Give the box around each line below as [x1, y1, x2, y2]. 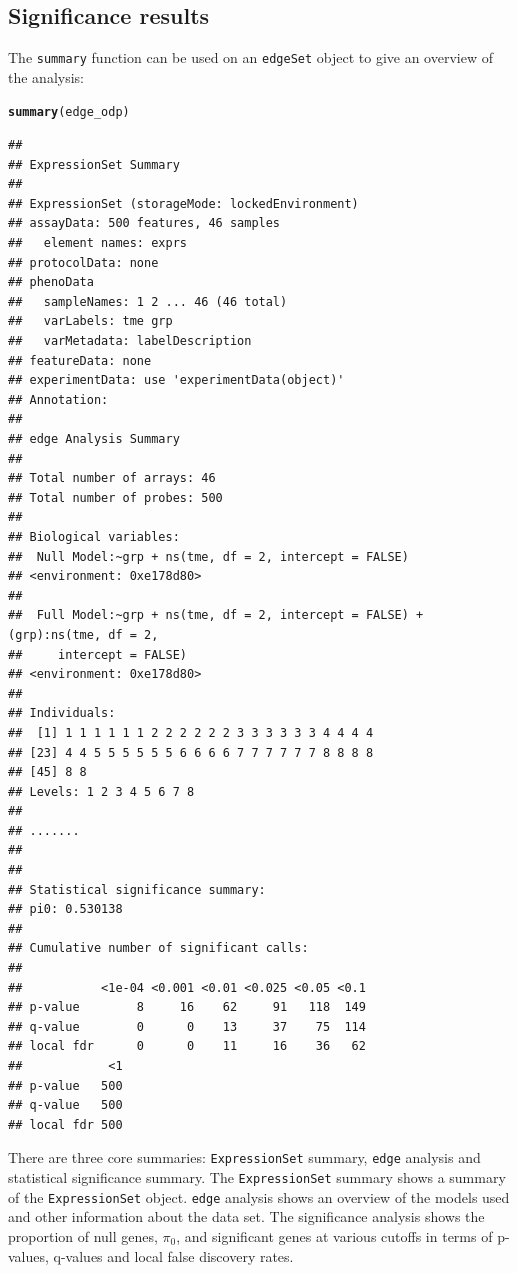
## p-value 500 [8, 1078, 123, 1093]
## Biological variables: [8, 529, 180, 544]
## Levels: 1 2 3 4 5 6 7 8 [8, 784, 195, 799]
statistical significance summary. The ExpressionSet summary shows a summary [8, 1167, 506, 1188]
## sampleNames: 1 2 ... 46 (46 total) [8, 294, 288, 309]
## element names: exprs [8, 236, 187, 251]
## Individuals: [8, 706, 116, 721]
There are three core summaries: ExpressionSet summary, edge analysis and [8, 1147, 481, 1168]
